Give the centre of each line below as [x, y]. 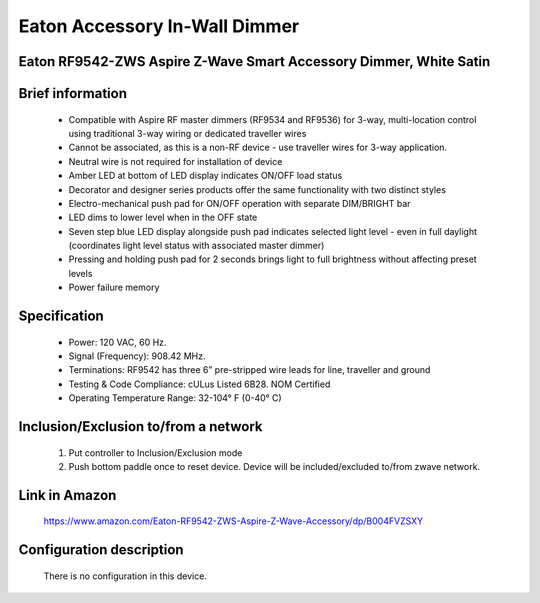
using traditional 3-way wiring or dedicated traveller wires [187, 133]
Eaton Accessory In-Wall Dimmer [159, 26]
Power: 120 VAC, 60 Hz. [117, 342]
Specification [61, 316]
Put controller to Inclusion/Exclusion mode [155, 452]
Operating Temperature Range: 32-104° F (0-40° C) [175, 398]
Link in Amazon [67, 495]
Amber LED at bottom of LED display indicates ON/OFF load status [205, 176]
